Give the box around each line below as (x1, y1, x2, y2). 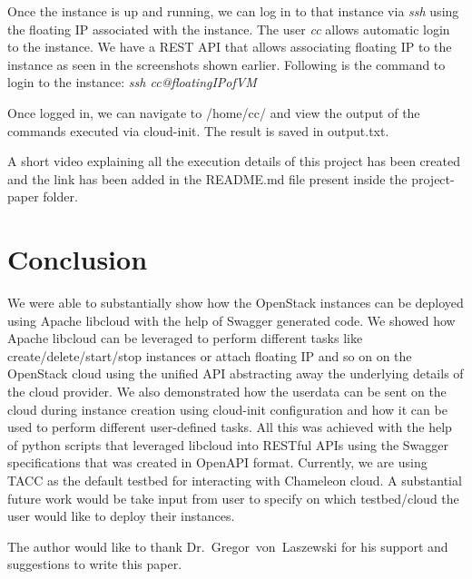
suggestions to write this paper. (7, 554, 182, 574)
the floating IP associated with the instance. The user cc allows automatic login (7, 19, 450, 38)
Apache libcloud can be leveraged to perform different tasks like (7, 329, 363, 348)
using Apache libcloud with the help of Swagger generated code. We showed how (7, 310, 456, 329)
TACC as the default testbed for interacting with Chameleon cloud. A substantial (7, 471, 462, 489)
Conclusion (7, 240, 148, 278)
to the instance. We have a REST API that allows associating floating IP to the (7, 37, 452, 56)
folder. (43, 187, 78, 206)
